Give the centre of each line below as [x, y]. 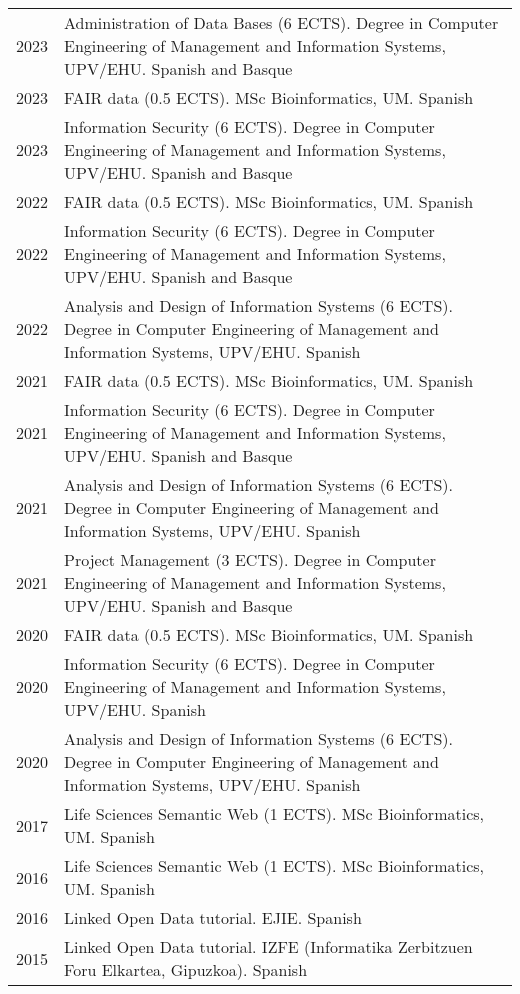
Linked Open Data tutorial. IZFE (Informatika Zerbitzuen [268, 946]
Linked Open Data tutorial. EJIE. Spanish [213, 917]
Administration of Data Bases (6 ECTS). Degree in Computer [281, 22]
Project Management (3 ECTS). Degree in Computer [250, 559]
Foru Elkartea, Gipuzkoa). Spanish [186, 969]
